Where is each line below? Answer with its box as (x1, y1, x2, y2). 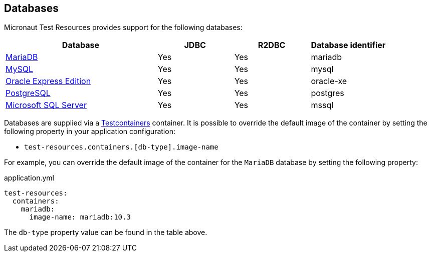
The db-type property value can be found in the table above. (4, 228, 207, 237)
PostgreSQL (6, 88, 51, 98)
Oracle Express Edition (6, 76, 91, 86)
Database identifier (311, 40, 386, 50)
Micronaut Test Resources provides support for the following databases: (4, 23, 243, 32)
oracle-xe (311, 76, 347, 86)
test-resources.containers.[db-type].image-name (24, 143, 219, 151)
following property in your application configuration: (4, 127, 175, 136)
